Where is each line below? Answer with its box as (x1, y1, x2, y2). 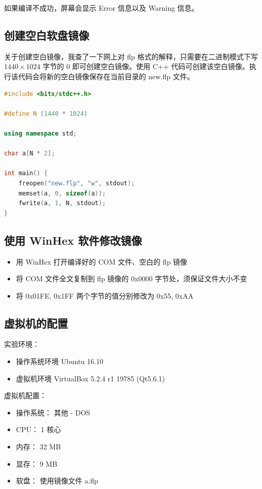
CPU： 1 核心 (16, 424, 61, 435)
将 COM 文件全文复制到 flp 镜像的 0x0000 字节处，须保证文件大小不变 (16, 273, 247, 284)
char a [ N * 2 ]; (4, 150, 55, 157)
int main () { (4, 170, 48, 177)
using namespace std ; (4, 129, 77, 137)
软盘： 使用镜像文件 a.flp (16, 475, 98, 486)
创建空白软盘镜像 (4, 27, 89, 43)
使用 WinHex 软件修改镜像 (4, 232, 142, 248)
